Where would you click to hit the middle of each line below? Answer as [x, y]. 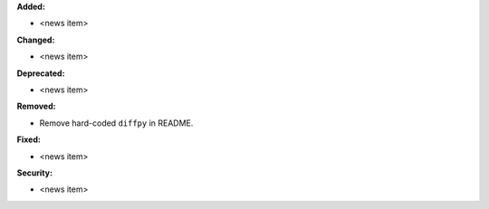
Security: [35, 173]
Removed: [36, 106]
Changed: [36, 40]
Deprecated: [41, 73]
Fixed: [29, 139]
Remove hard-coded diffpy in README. [116, 123]
